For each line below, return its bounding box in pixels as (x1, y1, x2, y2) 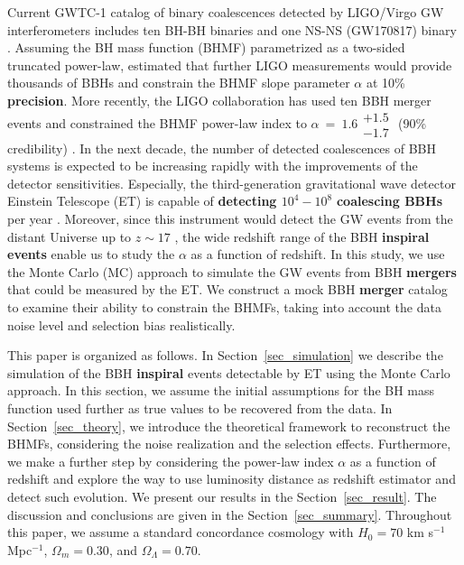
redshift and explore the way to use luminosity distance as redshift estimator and (7, 469, 456, 488)
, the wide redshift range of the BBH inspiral (174, 227, 430, 245)
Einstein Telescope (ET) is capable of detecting (7, 191, 277, 210)
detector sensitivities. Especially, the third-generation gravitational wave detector (7, 173, 456, 192)
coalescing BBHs (336, 191, 443, 210)
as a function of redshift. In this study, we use (190, 245, 445, 264)
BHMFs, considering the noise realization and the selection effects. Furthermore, (7, 434, 451, 453)
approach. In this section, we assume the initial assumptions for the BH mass (7, 381, 435, 400)
